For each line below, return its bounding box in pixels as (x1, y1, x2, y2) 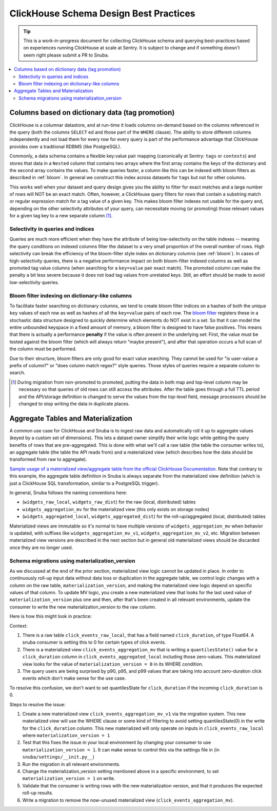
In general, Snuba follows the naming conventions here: (9, 489, 128, 496)
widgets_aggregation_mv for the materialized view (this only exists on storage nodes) (22, 506, 210, 512)
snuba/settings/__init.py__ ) (22, 754, 95, 760)
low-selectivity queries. (9, 279, 59, 285)
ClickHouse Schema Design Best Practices (9, 8, 195, 19)
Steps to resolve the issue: (9, 701, 66, 707)
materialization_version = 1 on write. (22, 776, 115, 782)
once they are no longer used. (9, 544, 73, 551)
